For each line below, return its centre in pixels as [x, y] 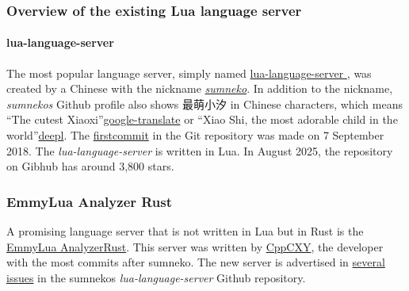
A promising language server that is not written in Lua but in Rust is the [185, 231]
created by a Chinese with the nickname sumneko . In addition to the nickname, [200, 88]
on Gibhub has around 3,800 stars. [90, 166]
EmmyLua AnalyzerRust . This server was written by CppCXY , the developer [195, 246]
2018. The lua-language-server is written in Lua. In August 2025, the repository [200, 150]
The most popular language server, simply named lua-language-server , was [189, 73]
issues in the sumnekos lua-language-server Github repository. [156, 277]
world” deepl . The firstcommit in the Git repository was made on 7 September [195, 135]
